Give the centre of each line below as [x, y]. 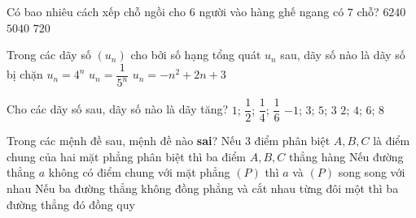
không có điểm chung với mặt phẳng [139, 172]
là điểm [392, 141]
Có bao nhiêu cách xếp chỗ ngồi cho [96, 11]
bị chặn [25, 74]
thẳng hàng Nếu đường [346, 156]
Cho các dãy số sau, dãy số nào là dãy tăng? [118, 109]
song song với [372, 172]
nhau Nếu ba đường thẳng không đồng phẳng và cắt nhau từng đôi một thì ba [203, 188]
